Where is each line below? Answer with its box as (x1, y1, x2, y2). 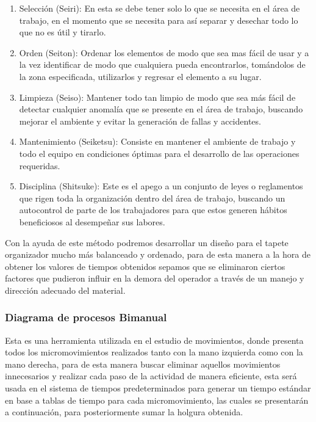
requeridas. (19, 159, 60, 172)
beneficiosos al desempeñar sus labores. (19, 215, 165, 228)
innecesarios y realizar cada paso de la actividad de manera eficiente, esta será (5, 369, 297, 382)
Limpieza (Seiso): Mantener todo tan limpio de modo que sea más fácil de (19, 90, 296, 103)
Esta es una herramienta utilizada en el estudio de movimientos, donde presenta (5, 333, 304, 346)
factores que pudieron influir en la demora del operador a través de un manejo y (5, 272, 304, 285)
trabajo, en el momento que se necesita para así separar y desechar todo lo (19, 13, 298, 26)
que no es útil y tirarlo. (19, 26, 106, 38)
